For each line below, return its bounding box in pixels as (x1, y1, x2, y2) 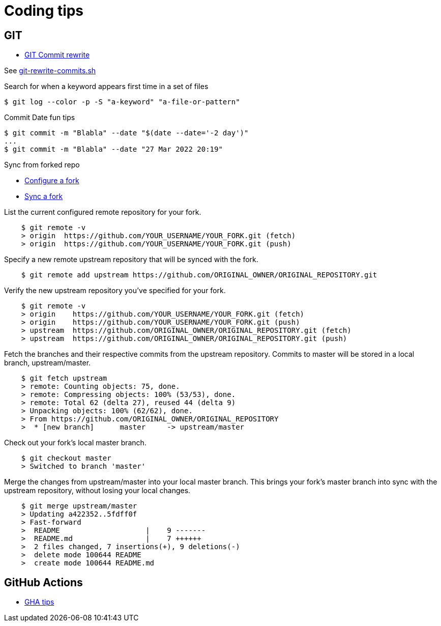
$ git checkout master (21, 454, 111, 463)
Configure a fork (24, 176, 79, 185)
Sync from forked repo (4, 160, 80, 169)
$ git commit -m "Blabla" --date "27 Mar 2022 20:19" (4, 145, 223, 154)
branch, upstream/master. (4, 358, 91, 367)
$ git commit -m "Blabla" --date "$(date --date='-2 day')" (4, 129, 249, 137)
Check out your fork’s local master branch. (4, 438, 146, 447)
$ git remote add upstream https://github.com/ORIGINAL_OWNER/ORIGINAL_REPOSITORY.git (21, 271, 377, 279)
